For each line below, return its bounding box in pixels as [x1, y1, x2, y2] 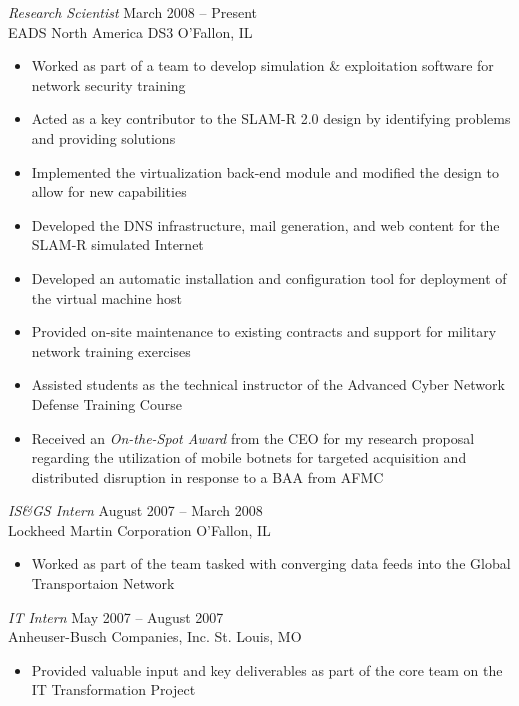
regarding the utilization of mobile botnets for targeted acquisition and [31, 447, 467, 468]
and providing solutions [31, 127, 176, 148]
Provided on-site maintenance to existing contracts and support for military [31, 321, 497, 342]
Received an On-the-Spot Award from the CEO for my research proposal [31, 427, 475, 448]
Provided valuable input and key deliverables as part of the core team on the [31, 659, 503, 680]
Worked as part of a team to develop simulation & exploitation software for [31, 55, 494, 76]
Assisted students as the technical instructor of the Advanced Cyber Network [31, 374, 505, 395]
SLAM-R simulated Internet [31, 234, 204, 255]
